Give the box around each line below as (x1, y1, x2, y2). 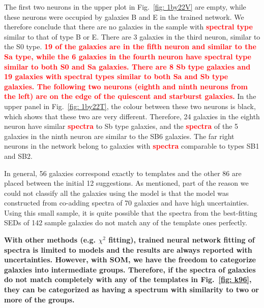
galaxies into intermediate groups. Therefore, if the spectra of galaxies (4, 264, 256, 275)
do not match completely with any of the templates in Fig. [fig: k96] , (4, 274, 252, 285)
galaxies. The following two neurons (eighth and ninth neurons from (4, 81, 248, 91)
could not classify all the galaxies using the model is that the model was (4, 187, 229, 198)
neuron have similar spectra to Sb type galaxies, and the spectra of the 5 (4, 121, 239, 131)
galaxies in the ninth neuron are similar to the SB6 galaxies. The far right (4, 130, 234, 141)
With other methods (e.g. (4, 234, 96, 245)
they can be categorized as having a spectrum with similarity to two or (4, 284, 259, 295)
